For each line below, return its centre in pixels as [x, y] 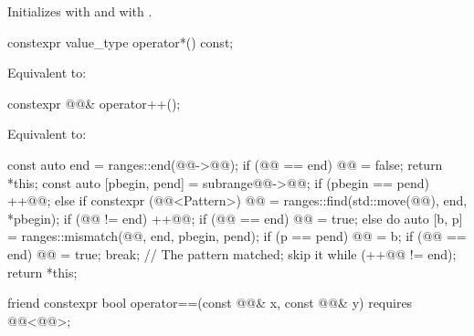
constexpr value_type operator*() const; [121, 42]
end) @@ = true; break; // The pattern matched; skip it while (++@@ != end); [232, 253]
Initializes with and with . [80, 11]
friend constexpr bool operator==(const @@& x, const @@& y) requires [210, 303]
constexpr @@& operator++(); [94, 103]
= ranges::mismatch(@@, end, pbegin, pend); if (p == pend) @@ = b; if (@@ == [237, 236]
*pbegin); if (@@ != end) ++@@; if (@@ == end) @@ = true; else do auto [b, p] [235, 218]
